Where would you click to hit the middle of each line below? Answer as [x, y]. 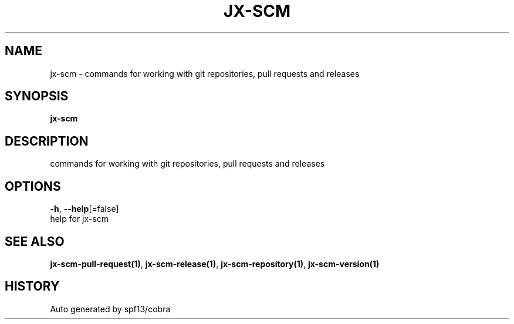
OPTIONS [33, 186]
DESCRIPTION [47, 141]
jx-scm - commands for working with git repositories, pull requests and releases [205, 73]
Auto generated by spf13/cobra [110, 309]
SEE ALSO [35, 241]
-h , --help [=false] [84, 209]
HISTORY [32, 286]
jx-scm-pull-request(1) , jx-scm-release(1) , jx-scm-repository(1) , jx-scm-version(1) [215, 264]
